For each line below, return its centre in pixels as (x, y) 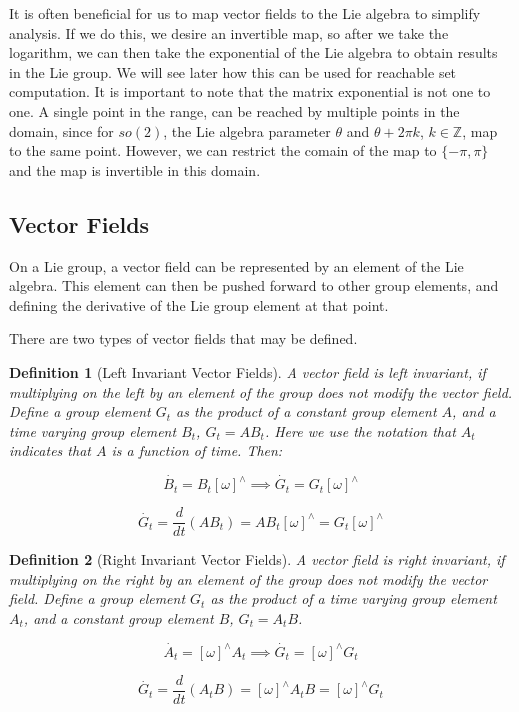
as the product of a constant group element (306, 411)
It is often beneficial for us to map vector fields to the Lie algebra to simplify (245, 13)
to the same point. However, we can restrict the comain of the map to (223, 150)
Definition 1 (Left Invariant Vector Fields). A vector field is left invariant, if (247, 371)
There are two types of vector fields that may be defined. (183, 338)
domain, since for (61, 130)
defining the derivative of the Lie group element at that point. (199, 304)
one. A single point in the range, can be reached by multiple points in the (234, 110)
